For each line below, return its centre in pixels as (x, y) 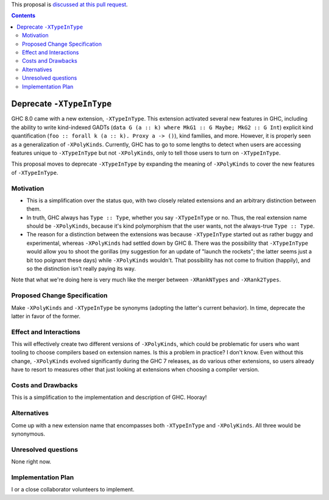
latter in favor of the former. (46, 316)
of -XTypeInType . (35, 172)
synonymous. (28, 434)
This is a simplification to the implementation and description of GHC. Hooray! (109, 397)
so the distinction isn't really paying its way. (81, 269)
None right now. (31, 462)
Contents (23, 16)
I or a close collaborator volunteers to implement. (73, 490)
